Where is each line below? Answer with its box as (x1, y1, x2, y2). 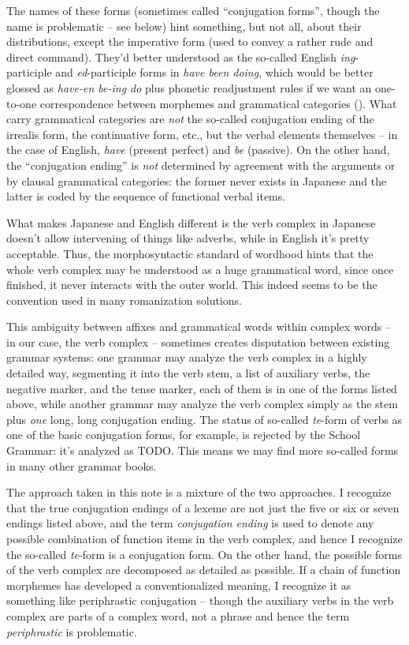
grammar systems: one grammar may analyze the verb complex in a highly (6, 349, 367, 366)
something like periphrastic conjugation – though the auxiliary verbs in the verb (6, 592, 394, 609)
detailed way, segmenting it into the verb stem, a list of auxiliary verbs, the (6, 365, 370, 381)
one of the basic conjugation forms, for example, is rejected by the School (6, 426, 361, 443)
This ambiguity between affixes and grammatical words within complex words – (6, 318, 392, 335)
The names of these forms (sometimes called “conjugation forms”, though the (6, 2, 380, 18)
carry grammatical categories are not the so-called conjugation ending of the (6, 111, 374, 127)
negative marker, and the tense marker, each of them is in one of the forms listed (6, 380, 397, 396)
